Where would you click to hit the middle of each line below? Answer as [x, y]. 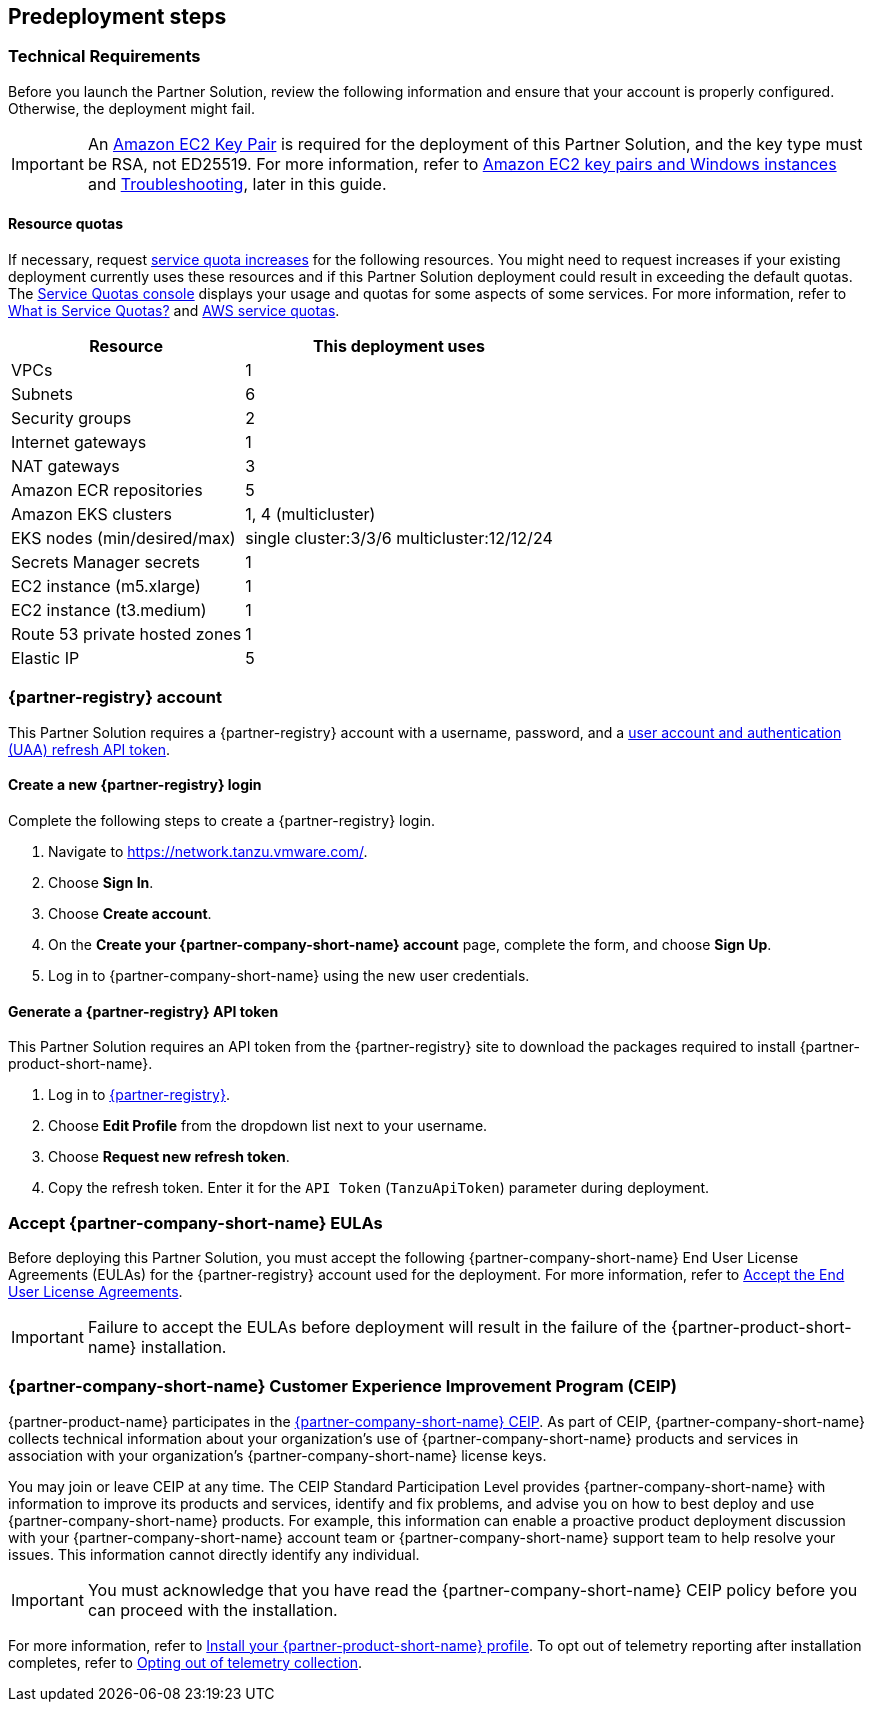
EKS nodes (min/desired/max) [123, 538]
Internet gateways [79, 442]
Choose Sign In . [101, 882]
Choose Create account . [130, 913]
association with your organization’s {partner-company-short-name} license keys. [277, 1455]
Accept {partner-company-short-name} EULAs [195, 1222]
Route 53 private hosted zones [126, 634]
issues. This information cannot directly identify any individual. [214, 1554]
